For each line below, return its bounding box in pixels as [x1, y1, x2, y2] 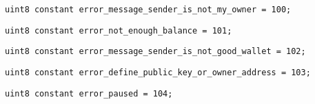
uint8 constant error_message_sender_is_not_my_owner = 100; [5, 5, 292, 14]
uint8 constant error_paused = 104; [5, 88, 173, 99]
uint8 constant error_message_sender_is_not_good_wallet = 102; [5, 47, 306, 57]
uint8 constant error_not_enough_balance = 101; [5, 25, 232, 36]
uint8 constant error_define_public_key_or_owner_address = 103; [5, 67, 311, 77]
